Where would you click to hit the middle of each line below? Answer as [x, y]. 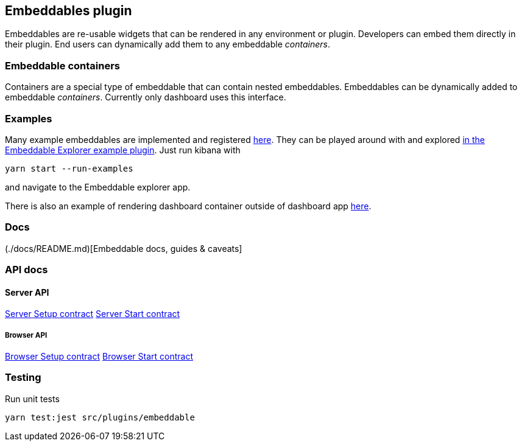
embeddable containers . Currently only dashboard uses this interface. [146, 97]
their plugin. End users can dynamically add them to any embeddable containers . [168, 44]
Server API [27, 292]
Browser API [26, 335]
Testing [23, 378]
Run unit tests [32, 399]
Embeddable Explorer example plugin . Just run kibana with [123, 150]
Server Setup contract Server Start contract [93, 314]
